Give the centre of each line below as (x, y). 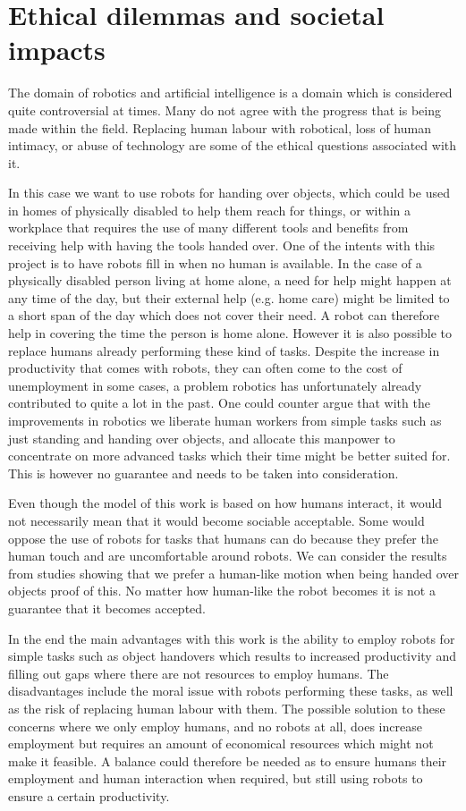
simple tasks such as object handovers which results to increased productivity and (232, 656)
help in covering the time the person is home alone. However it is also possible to (230, 333)
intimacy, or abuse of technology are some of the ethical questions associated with (233, 145)
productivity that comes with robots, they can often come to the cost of (205, 368)
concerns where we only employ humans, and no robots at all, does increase (215, 726)
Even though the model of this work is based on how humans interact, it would (225, 503)
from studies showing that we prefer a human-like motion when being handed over (233, 573)
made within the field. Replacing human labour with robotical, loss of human (220, 127)
